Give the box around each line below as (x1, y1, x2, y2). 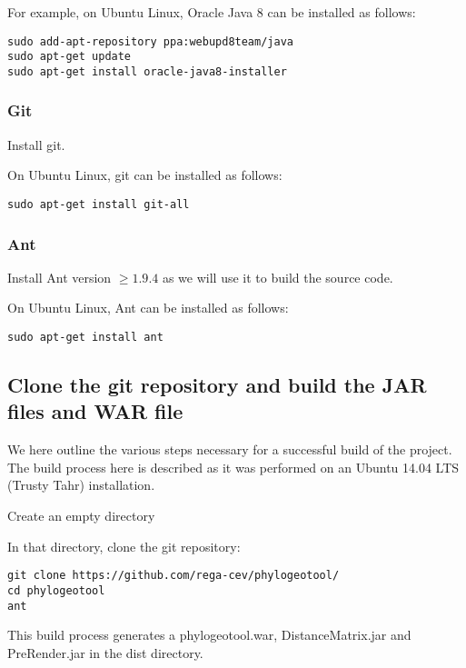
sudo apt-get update (7, 50, 132, 64)
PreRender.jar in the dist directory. (7, 643, 203, 662)
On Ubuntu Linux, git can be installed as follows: (7, 165, 283, 184)
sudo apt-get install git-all (7, 197, 190, 211)
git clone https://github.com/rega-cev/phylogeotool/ (7, 569, 340, 583)
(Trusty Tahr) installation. (7, 475, 155, 494)
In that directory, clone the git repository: (7, 536, 241, 555)
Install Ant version (7, 267, 112, 286)
